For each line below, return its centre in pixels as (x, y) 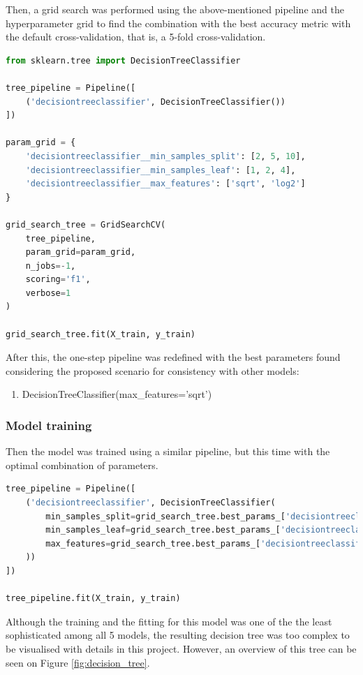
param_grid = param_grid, (81, 252)
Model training (49, 425)
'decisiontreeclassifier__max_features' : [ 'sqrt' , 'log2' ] (165, 184)
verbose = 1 (48, 293)
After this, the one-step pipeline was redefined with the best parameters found (173, 357)
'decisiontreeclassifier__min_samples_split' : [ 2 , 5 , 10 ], (165, 156)
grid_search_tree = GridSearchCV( (86, 224)
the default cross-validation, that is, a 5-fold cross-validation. (136, 37)
